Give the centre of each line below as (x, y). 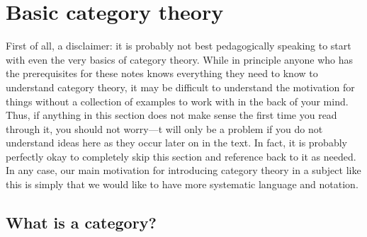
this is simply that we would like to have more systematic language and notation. (182, 184)
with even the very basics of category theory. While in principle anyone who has (179, 59)
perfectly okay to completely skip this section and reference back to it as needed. (181, 156)
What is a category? (81, 222)
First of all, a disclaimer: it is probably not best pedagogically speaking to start (179, 46)
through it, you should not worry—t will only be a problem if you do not (164, 128)
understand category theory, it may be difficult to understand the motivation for (180, 87)
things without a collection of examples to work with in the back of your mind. (177, 101)
